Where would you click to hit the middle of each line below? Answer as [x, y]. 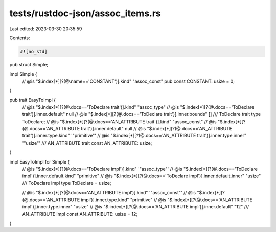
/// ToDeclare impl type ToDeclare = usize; [67, 183]
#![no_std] [34, 51]
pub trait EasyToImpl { [33, 100]
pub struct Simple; [29, 64]
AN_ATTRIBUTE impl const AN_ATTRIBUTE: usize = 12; [80, 214]
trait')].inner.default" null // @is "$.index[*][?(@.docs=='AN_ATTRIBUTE [157, 129]
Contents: [20, 38]
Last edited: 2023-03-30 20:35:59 [46, 29]
